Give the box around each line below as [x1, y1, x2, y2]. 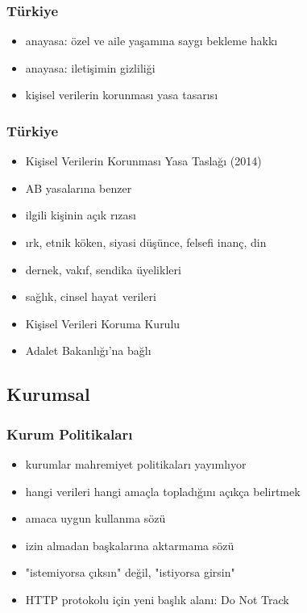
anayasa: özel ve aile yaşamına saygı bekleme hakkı [25, 32, 278, 49]
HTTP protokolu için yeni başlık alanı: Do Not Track [25, 590, 289, 607]
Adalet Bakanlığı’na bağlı [25, 342, 151, 359]
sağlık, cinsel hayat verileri [25, 288, 156, 305]
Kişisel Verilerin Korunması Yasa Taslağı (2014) [25, 152, 262, 169]
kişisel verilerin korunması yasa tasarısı [25, 86, 218, 103]
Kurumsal [6, 382, 90, 407]
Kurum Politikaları [6, 423, 133, 444]
